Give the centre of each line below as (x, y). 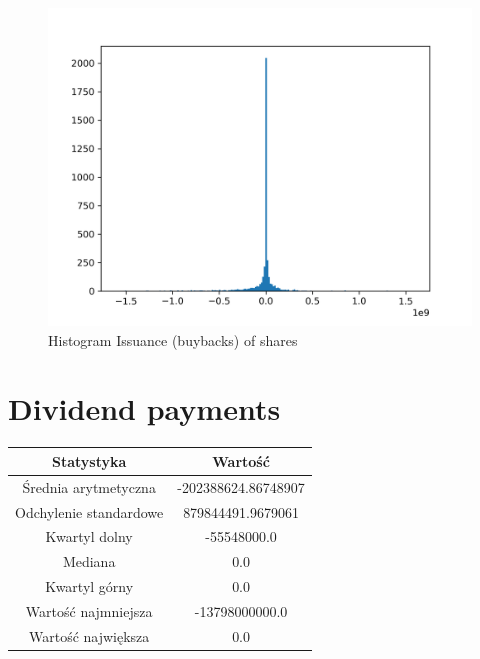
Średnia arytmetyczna (89, 486)
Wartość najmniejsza (89, 610)
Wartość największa (89, 635)
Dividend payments (144, 408)
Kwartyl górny (89, 586)
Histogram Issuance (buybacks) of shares (173, 339)
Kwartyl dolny (89, 536)
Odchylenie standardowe (89, 511)
